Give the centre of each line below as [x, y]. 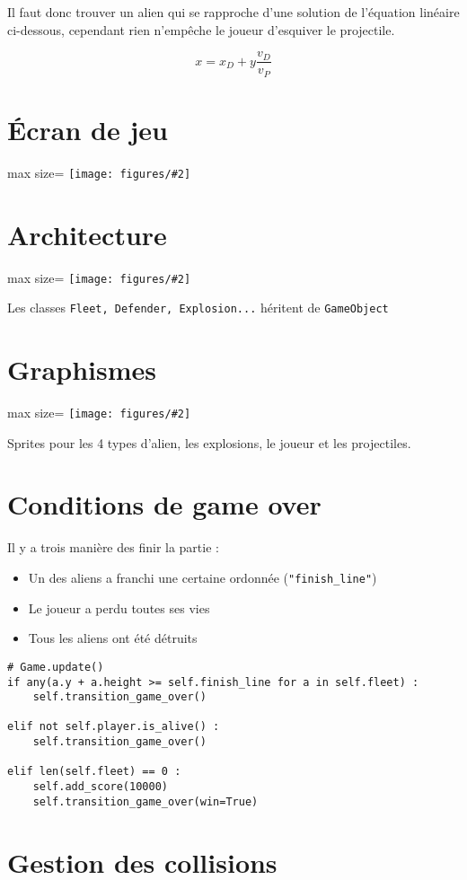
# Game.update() [56, 667]
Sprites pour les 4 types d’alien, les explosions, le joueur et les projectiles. [209, 442]
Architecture [87, 234]
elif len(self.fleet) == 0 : [94, 772]
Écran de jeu [88, 129]
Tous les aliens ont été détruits [113, 638]
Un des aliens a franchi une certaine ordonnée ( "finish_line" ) [203, 578]
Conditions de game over [164, 504]
